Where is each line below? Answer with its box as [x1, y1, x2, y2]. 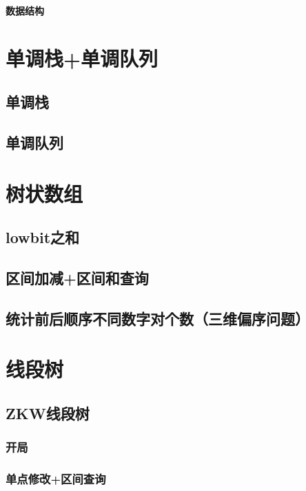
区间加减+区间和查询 [6, 267, 149, 289]
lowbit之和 [6, 227, 80, 248]
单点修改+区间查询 [6, 470, 106, 488]
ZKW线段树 [6, 403, 90, 424]
